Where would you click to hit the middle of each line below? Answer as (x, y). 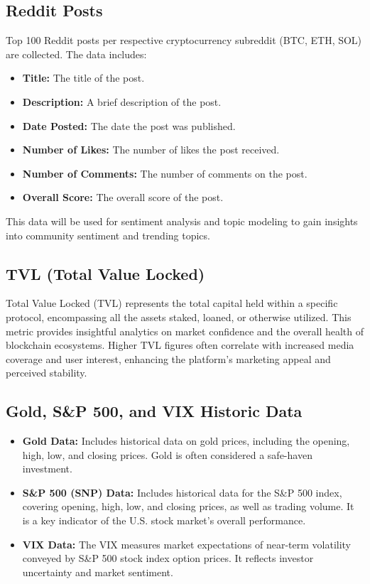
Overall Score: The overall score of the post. (123, 197)
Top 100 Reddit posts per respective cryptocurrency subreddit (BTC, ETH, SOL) (184, 40)
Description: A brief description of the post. (122, 101)
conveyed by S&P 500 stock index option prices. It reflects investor (168, 558)
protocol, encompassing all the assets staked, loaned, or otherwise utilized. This (179, 317)
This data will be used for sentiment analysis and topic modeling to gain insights (182, 221)
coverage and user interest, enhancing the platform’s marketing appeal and (168, 358)
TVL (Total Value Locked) (105, 273)
